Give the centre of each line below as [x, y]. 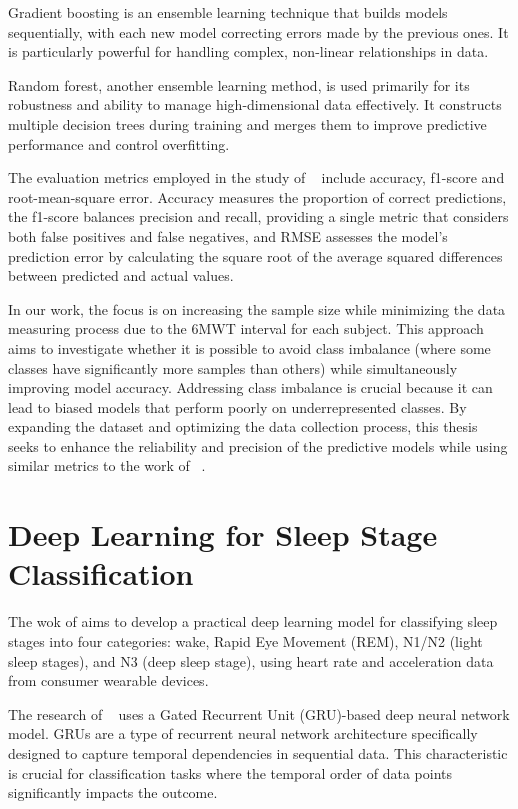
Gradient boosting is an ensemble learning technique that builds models [228, 12]
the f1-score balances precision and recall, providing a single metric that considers [258, 216]
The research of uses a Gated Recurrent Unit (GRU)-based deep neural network [259, 713]
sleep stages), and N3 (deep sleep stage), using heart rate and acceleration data [251, 660]
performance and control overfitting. [119, 143]
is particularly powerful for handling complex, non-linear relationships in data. [248, 51]
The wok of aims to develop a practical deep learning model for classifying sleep [253, 621]
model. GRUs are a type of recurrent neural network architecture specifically [243, 733]
